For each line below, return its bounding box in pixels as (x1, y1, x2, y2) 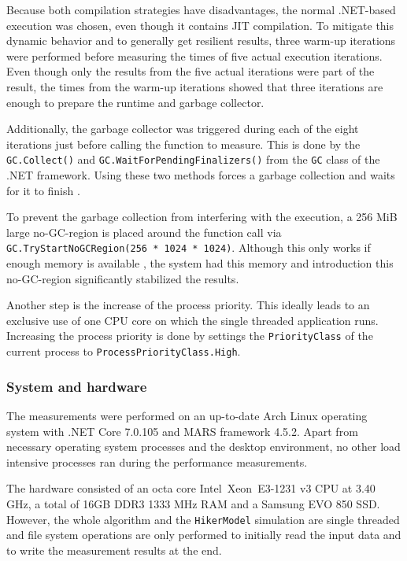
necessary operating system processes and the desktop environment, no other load (6, 438, 401, 455)
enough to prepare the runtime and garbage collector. (6, 94, 265, 110)
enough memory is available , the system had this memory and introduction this (6, 255, 394, 271)
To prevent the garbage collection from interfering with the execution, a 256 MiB (6, 209, 398, 225)
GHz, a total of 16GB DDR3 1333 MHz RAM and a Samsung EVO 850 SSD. (6, 495, 380, 511)
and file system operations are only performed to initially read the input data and (6, 526, 401, 543)
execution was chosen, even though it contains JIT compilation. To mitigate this (6, 17, 394, 33)
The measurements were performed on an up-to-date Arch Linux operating (6, 407, 368, 423)
